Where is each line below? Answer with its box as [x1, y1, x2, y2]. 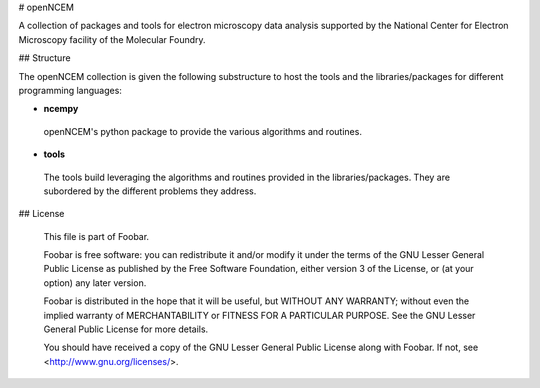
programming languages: [18, 84, 122, 96]
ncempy [43, 103, 79, 115]
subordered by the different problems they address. [43, 185, 257, 197]
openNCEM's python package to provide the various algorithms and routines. [43, 125, 362, 137]
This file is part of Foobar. [43, 230, 150, 242]
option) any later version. [43, 276, 147, 289]
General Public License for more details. [43, 323, 209, 335]
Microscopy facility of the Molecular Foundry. [18, 33, 206, 45]
